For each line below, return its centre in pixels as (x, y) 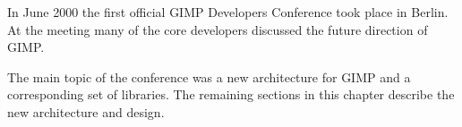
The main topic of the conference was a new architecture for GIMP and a (209, 76)
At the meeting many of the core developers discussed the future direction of (218, 29)
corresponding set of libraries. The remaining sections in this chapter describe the (231, 94)
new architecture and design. (86, 111)
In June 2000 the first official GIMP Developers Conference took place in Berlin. (228, 12)
